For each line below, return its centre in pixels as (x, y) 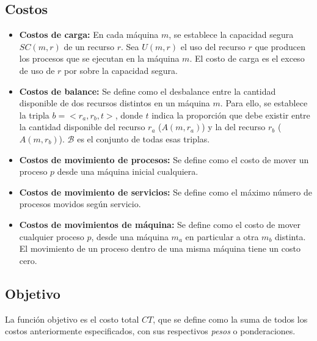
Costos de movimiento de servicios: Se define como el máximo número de (166, 192)
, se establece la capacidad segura (231, 35)
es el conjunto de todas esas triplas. (144, 138)
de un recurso (89, 46)
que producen (280, 46)
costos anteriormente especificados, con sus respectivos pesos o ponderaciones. (150, 331)
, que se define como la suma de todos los (230, 319)
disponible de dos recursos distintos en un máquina (115, 103)
